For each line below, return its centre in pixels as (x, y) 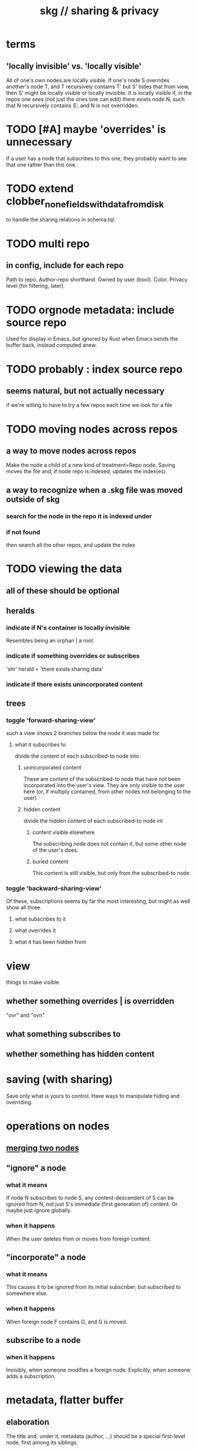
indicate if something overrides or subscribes (73, 656)
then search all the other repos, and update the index (71, 545)
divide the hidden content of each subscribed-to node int (93, 821)
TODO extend (40, 189)
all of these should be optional (63, 591)
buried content (50, 862)
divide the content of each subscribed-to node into (77, 756)
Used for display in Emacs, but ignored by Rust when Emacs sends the (92, 339)
